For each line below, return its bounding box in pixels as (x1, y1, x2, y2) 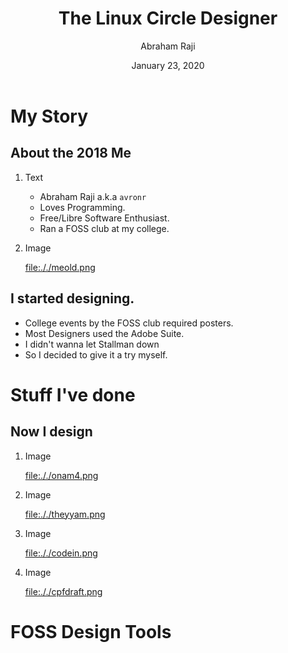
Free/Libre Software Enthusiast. (39, 212, 170, 224)
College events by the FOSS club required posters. (24, 317, 234, 329)
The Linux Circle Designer (58, 7, 278, 30)
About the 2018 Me (10, 145, 132, 162)
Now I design (10, 423, 93, 441)
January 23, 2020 (131, 59, 205, 71)
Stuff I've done (10, 383, 136, 406)
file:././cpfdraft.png (24, 585, 103, 597)
